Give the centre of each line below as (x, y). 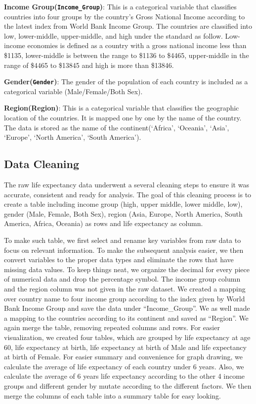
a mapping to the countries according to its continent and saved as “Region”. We (126, 317)
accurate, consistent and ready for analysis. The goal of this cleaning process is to (128, 194)
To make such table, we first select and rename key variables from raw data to (123, 240)
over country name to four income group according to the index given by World (125, 298)
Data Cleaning (42, 164)
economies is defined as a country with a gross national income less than (137, 45)
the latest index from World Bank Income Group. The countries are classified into (128, 26)
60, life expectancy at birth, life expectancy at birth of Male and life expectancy (125, 347)
